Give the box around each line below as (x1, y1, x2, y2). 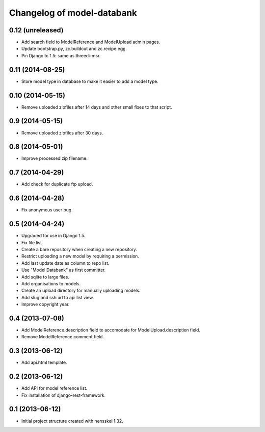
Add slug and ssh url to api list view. (21, 294, 94, 300)
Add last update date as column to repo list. (21, 260, 110, 266)
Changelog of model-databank (9, 7, 137, 18)
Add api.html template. (21, 359, 67, 365)
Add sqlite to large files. (21, 274, 70, 280)
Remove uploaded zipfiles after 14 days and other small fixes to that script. (21, 104, 172, 110)
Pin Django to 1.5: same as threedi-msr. (21, 52, 101, 58)
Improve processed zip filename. (21, 155, 88, 161)
